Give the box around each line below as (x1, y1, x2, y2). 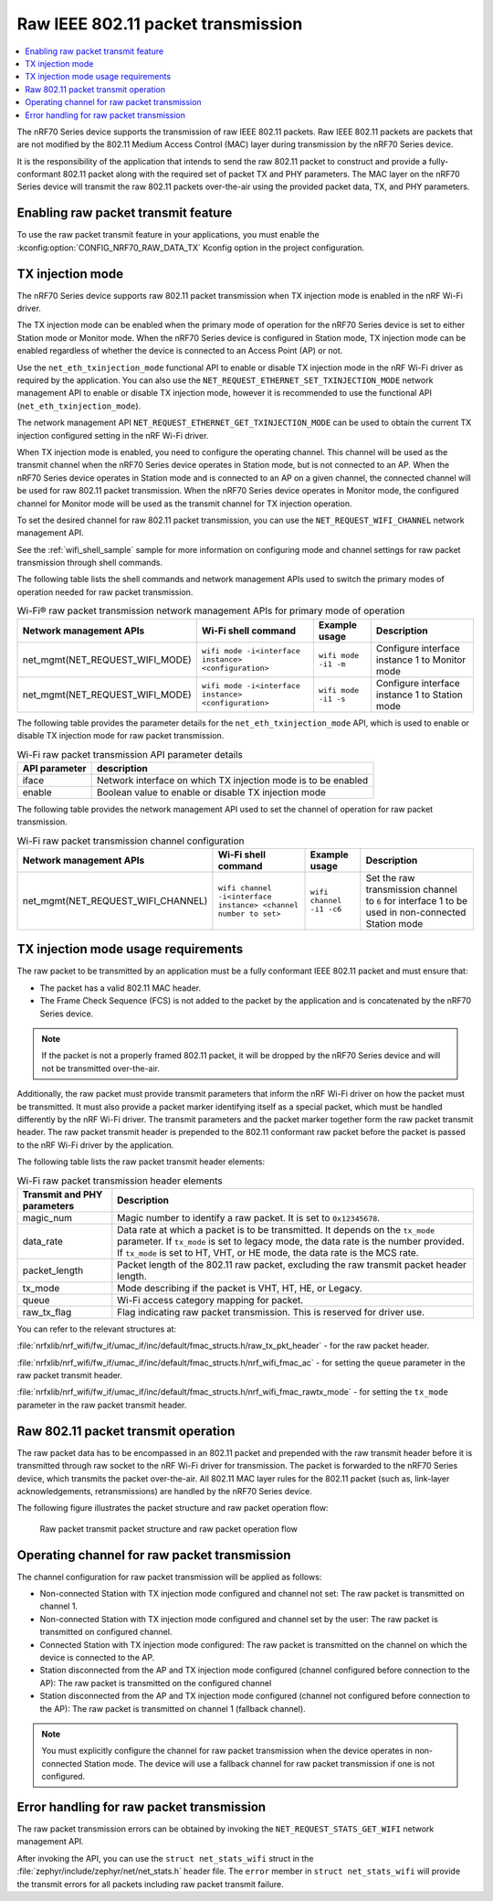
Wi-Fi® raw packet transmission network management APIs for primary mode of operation (16, 604, 405, 617)
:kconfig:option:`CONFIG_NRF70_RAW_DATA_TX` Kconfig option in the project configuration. (16, 242, 365, 253)
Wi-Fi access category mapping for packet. (117, 1293, 304, 1306)
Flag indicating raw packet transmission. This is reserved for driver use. (117, 1305, 425, 1318)
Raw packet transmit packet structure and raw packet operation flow (39, 1523, 299, 1535)
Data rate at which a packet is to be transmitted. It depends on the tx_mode (117, 1223, 435, 1236)
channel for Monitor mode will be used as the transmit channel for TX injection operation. (16, 498, 352, 509)
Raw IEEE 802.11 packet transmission (16, 14, 303, 34)
